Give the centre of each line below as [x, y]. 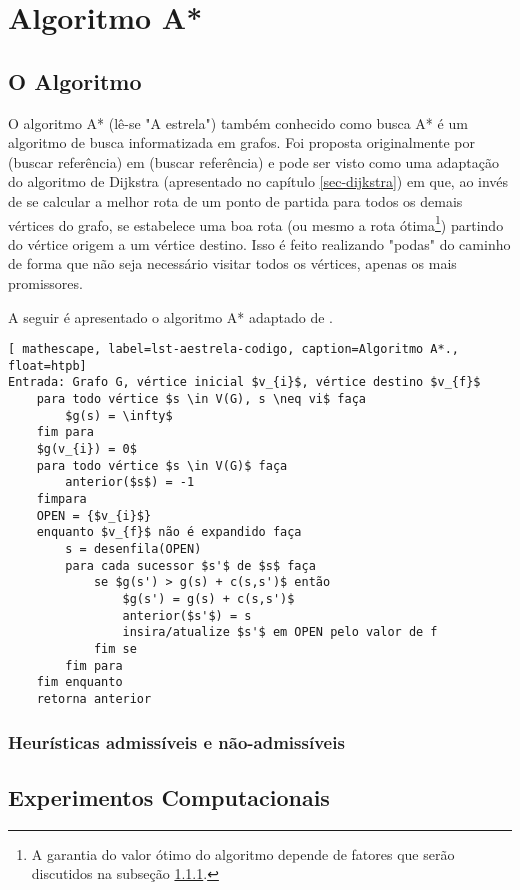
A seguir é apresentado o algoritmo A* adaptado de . [170, 316]
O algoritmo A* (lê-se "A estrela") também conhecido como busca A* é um [238, 122]
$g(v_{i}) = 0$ [86, 449]
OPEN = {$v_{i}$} [94, 515]
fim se [115, 648]
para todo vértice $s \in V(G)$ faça [162, 465]
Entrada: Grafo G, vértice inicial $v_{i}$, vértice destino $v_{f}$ [244, 382]
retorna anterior [94, 698]
